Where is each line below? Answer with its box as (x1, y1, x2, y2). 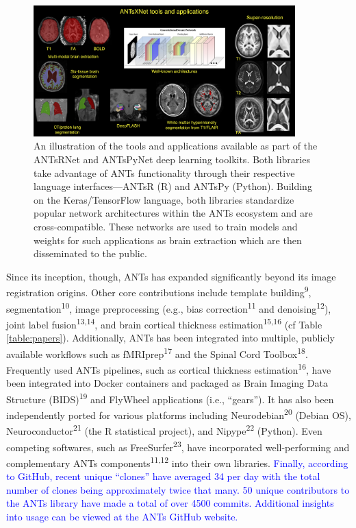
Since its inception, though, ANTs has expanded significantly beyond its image (6, 269, 336, 283)
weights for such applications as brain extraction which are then (34, 232, 302, 247)
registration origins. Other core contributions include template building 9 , (6, 283, 311, 299)
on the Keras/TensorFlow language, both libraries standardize (34, 192, 294, 206)
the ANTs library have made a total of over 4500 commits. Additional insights (6, 496, 334, 510)
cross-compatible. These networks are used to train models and (34, 219, 298, 233)
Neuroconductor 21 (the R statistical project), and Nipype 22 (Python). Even (6, 422, 322, 437)
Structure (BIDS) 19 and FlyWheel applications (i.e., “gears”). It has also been (6, 389, 334, 406)
